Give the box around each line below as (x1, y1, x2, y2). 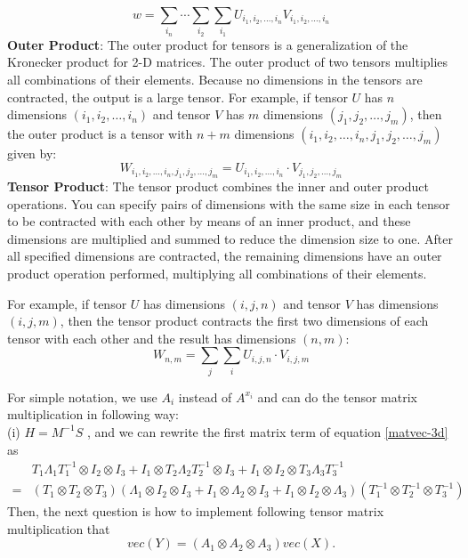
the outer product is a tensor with (7, 125, 193, 143)
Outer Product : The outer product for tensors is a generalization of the (7, 35, 408, 53)
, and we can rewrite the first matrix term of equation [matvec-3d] (86, 422, 448, 441)
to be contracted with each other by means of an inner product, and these (7, 212, 411, 230)
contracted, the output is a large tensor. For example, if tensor (7, 87, 348, 106)
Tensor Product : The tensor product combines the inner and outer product (7, 177, 430, 196)
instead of (178, 387, 232, 406)
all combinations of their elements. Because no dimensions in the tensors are (7, 69, 423, 88)
